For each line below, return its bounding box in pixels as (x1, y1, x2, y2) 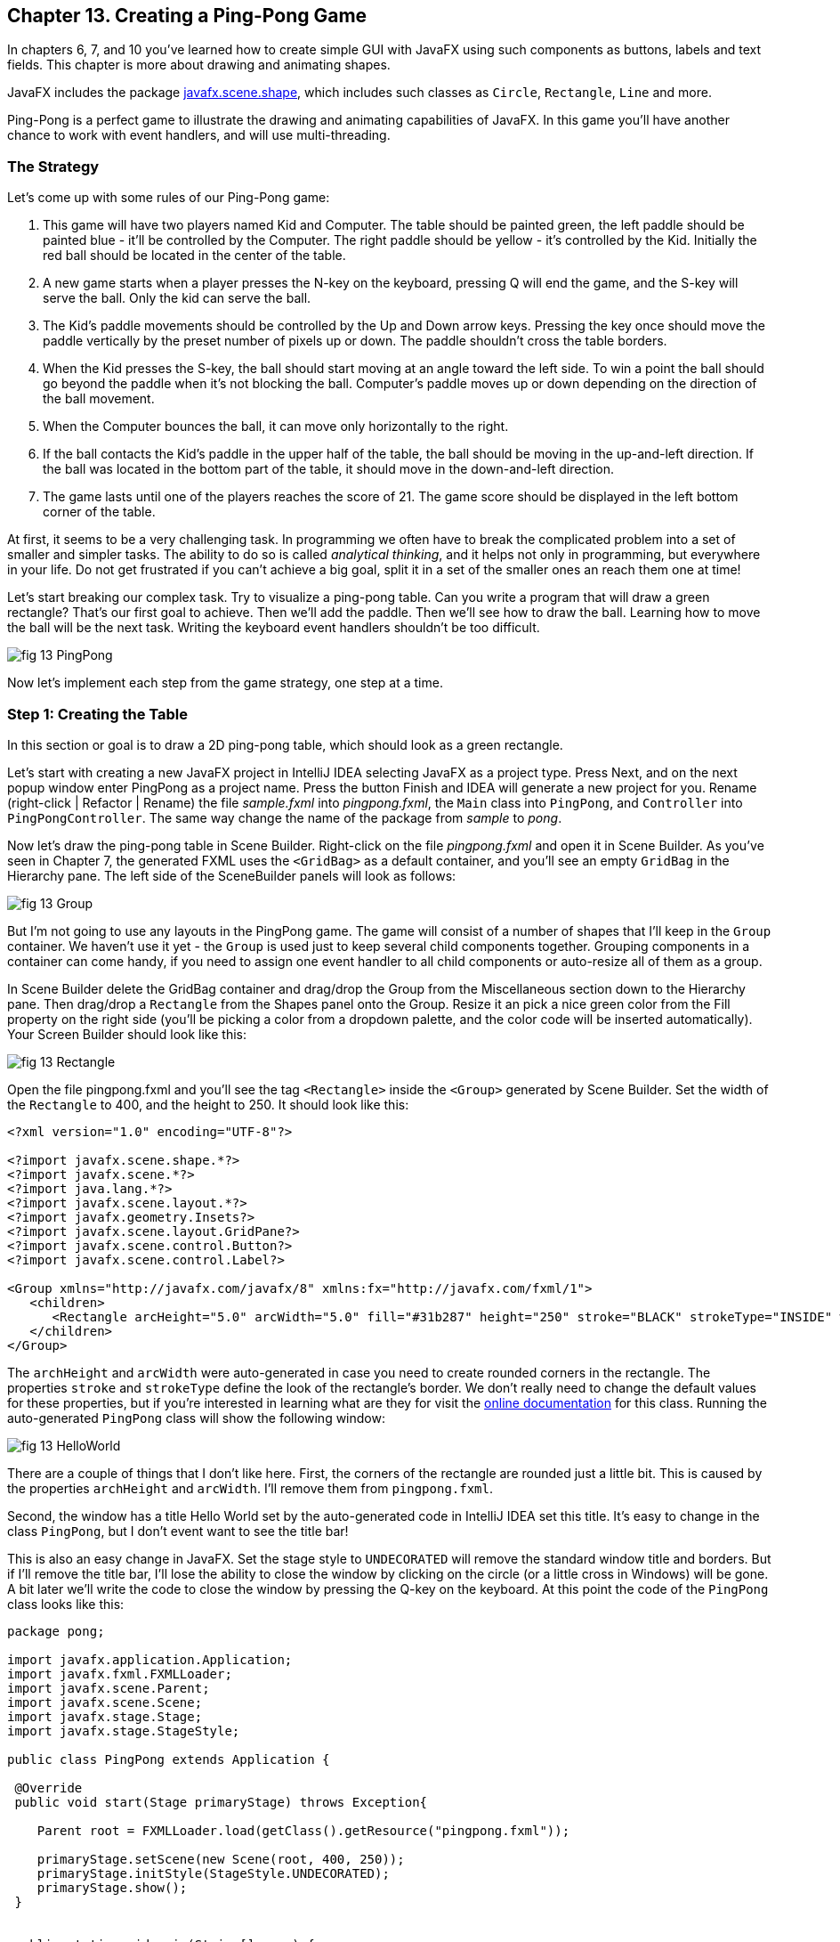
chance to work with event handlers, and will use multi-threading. (7, 127, 391, 143)
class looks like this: (7, 1596, 125, 1612)
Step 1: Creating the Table (7, 704, 188, 723)
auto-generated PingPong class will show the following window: (7, 1410, 385, 1426)
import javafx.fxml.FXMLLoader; (7, 1666, 232, 1681)
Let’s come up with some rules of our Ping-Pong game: (7, 190, 330, 206)
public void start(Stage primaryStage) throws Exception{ (14, 1794, 428, 1809)
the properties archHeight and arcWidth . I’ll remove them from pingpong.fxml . (7, 1480, 494, 1496)
